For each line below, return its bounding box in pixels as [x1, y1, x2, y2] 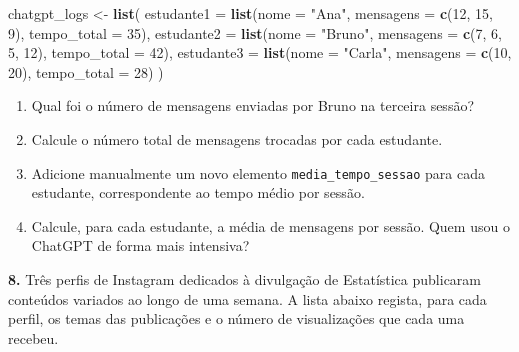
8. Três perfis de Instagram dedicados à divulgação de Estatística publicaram [8, 269, 482, 289]
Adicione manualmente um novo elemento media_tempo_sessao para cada [31, 162, 486, 183]
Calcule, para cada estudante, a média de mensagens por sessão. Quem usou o [31, 215, 510, 236]
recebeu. [8, 327, 59, 348]
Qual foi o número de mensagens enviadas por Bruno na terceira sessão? [31, 95, 474, 116]
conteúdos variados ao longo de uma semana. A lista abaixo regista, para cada [8, 288, 487, 309]
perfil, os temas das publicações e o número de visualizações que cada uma [8, 308, 465, 329]
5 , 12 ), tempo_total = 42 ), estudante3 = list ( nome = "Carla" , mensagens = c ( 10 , [8, 42, 512, 63]
